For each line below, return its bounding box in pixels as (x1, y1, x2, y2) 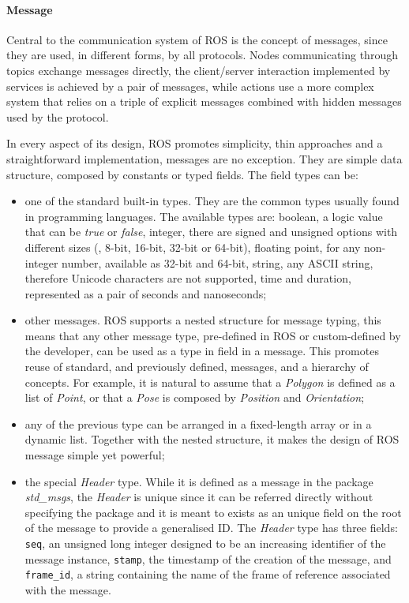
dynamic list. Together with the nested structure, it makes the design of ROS (24, 431, 400, 448)
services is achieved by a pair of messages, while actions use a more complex (6, 77, 374, 94)
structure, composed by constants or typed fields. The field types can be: (6, 166, 358, 182)
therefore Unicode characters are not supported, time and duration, (24, 270, 351, 287)
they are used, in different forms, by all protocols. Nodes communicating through (6, 47, 398, 63)
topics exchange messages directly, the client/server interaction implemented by (6, 62, 391, 78)
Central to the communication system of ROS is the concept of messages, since (6, 31, 388, 47)
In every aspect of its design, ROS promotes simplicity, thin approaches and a (6, 135, 383, 152)
